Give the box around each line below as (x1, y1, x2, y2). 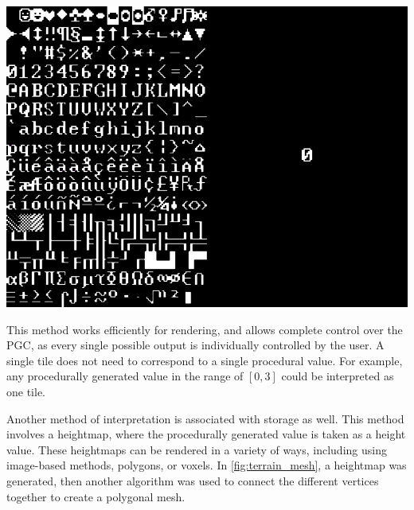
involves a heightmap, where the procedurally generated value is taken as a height (6, 426, 406, 442)
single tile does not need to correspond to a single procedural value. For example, (6, 352, 403, 368)
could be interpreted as (281, 368, 394, 384)
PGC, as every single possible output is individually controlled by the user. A (6, 337, 385, 353)
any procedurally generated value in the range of (6, 368, 244, 384)
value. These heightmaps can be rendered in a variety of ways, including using (6, 441, 387, 457)
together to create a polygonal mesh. (6, 488, 186, 504)
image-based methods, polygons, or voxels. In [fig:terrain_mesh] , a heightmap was (6, 457, 407, 473)
